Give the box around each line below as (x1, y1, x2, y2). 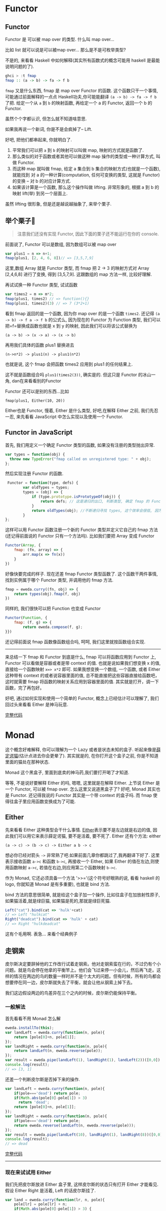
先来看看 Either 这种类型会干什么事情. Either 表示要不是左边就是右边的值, (5, 827, 152, 833)
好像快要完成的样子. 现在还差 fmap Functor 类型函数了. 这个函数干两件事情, (5, 571, 158, 577)
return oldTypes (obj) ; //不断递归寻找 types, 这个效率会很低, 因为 (31, 508, 162, 513)
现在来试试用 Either (5, 1169, 52, 1176)
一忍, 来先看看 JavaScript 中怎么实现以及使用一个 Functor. (5, 414, 124, 419)
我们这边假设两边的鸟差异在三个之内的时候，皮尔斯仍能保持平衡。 (5, 990, 139, 996)
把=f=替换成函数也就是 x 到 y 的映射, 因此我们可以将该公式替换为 (5, 323, 137, 329)
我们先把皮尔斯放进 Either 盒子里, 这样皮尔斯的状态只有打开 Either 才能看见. (5, 1181, 159, 1187)
